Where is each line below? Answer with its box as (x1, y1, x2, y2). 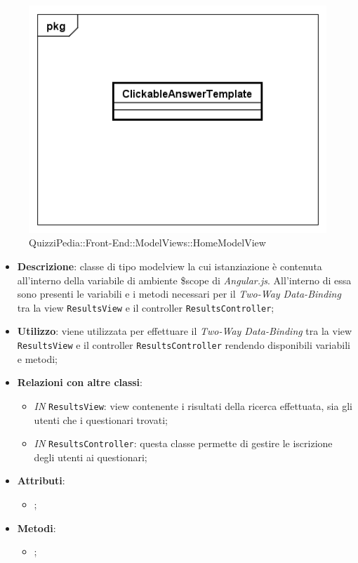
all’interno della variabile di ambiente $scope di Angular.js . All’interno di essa (17, 272, 352, 287)
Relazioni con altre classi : (17, 375, 142, 390)
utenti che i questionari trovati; (34, 412, 168, 427)
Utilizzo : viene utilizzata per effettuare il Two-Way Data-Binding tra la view (17, 324, 352, 338)
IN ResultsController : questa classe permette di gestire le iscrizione (34, 436, 333, 451)
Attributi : (17, 473, 65, 488)
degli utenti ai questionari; (34, 449, 147, 464)
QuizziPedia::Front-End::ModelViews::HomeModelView (29, 235, 266, 250)
